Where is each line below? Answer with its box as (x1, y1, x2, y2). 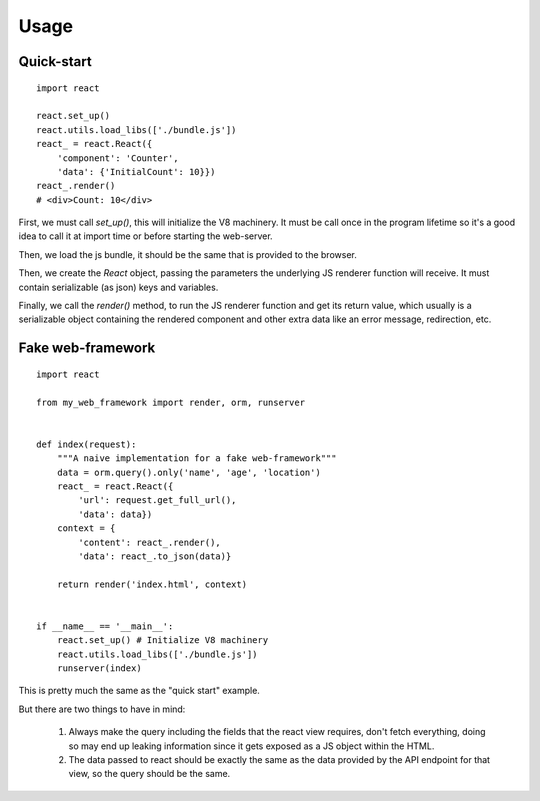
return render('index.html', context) (56, 578, 248, 590)
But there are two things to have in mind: (18, 703, 186, 715)
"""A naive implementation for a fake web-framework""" (56, 453, 337, 464)
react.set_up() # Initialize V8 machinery (56, 635, 269, 646)
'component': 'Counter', (56, 152, 179, 164)
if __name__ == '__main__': (36, 620, 174, 632)
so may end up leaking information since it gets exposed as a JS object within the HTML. (68, 740, 435, 752)
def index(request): (36, 438, 137, 450)
